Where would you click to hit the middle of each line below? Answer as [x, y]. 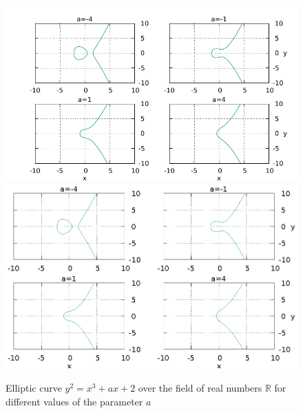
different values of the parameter [74, 401]
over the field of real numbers [200, 388]
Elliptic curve [34, 388]
